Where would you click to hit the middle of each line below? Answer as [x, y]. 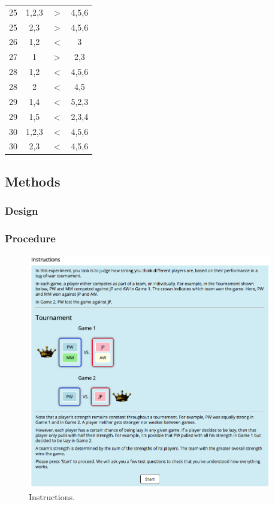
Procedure [30, 238]
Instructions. [52, 497]
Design [22, 211]
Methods [33, 181]
